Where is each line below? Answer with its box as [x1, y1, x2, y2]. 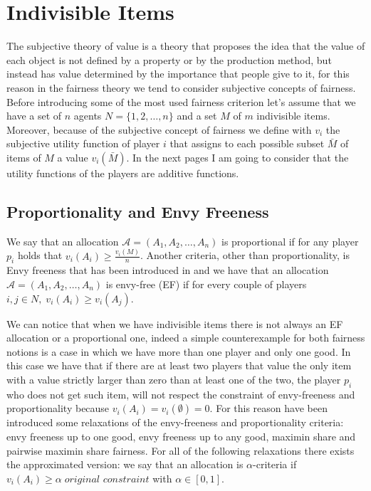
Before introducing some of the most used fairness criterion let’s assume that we [6, 94, 356, 109]
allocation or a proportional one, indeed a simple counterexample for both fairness [6, 330, 365, 345]
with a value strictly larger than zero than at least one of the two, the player [6, 371, 341, 386]
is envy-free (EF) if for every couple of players [105, 276, 307, 291]
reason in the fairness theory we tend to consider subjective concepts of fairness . [6, 80, 356, 95]
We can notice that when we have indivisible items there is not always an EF [6, 316, 343, 331]
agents [73, 108, 102, 123]
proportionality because [6, 401, 110, 416]
